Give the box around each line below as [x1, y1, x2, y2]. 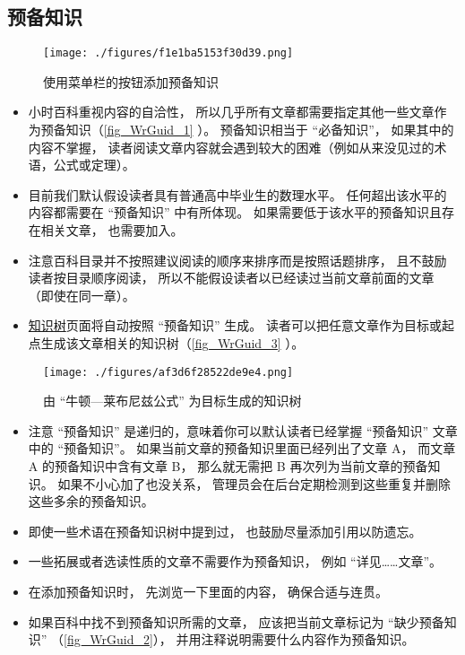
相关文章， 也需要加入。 [40, 221, 184, 240]
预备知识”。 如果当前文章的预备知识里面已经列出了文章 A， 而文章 [64, 439, 456, 458]
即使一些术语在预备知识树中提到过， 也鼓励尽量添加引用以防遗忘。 [28, 521, 422, 540]
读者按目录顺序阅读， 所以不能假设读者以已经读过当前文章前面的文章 [28, 268, 435, 287]
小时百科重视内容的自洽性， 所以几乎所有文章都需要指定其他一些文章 [28, 102, 435, 121]
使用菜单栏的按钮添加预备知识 [43, 72, 219, 91]
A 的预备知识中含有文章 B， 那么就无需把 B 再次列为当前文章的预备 [28, 457, 428, 476]
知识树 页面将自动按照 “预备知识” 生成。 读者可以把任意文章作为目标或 [28, 316, 442, 335]
